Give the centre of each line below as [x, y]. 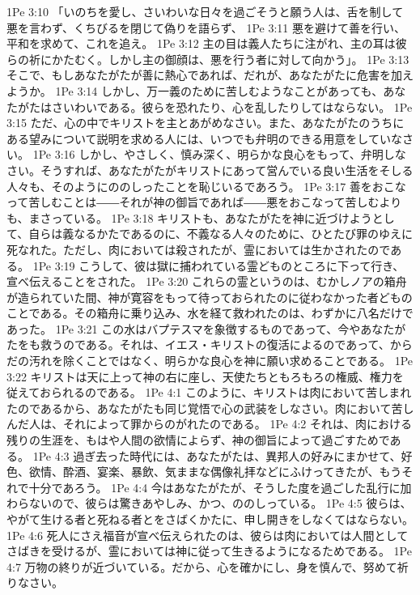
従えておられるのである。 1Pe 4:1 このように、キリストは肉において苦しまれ [209, 392]
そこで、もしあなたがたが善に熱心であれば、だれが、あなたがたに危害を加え [210, 75]
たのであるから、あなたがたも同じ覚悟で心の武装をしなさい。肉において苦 [205, 408]
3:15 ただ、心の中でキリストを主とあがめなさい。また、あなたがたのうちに [206, 123]
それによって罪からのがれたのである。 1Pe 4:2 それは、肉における [237, 424]
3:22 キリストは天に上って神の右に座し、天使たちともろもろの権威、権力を [205, 376]
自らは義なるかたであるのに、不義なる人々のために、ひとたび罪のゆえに [221, 234]
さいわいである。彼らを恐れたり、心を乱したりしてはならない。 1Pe [232, 106]
